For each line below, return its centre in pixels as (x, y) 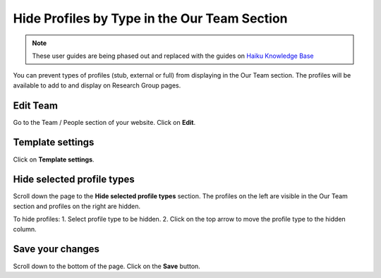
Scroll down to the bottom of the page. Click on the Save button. (107, 266)
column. (25, 229)
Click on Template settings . (54, 159)
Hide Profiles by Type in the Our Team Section (151, 18)
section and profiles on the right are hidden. (77, 206)
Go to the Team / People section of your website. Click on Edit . (104, 122)
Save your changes (56, 249)
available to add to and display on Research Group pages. (97, 85)
